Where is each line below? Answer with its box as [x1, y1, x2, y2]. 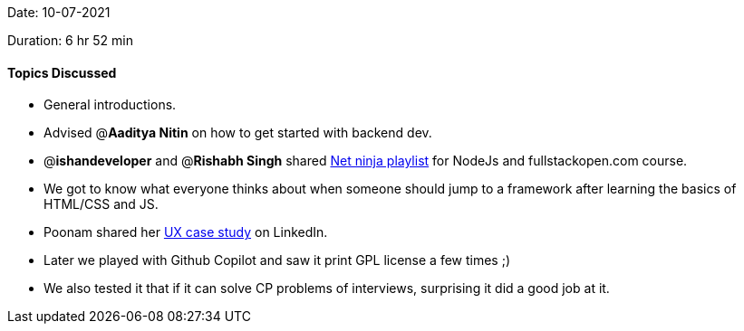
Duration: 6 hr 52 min [7, 33, 133, 48]
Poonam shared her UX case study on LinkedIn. [43, 224, 328, 241]
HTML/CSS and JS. [43, 196, 159, 213]
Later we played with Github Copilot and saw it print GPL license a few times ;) [43, 252, 511, 269]
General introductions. [43, 97, 177, 113]
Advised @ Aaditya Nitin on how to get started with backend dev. [43, 125, 432, 141]
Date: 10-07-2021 [7, 5, 111, 20]
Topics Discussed [7, 64, 117, 80]
